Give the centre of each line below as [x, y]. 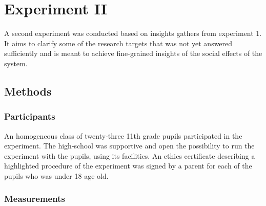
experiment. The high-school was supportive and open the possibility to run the [129, 146]
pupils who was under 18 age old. [56, 175]
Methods [28, 91]
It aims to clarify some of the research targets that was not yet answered [118, 43]
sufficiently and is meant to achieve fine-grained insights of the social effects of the [133, 53]
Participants [30, 116]
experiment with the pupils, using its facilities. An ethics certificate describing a [130, 155]
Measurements [35, 199]
